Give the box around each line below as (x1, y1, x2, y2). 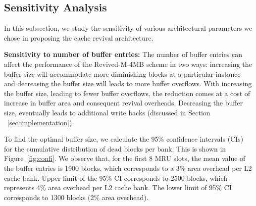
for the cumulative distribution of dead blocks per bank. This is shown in (4, 143, 226, 154)
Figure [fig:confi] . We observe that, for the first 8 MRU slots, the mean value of (4, 153, 246, 163)
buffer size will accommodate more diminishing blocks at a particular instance (4, 68, 241, 79)
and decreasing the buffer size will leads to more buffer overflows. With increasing (4, 78, 252, 89)
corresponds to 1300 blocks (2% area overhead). (4, 192, 149, 202)
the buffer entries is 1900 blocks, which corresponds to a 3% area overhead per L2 (4, 162, 252, 173)
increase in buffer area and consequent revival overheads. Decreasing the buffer (4, 98, 243, 108)
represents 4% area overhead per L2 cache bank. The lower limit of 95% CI (4, 182, 232, 193)
